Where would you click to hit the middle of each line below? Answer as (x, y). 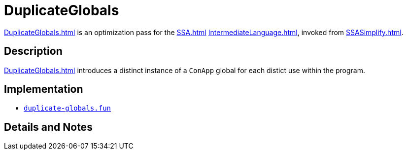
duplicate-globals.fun (68, 108)
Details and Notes (48, 127)
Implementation (44, 89)
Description (33, 51)
